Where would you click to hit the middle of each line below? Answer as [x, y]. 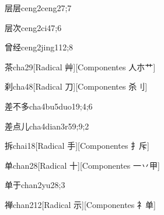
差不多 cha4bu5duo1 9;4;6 [49, 106]
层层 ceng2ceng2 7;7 [38, 8]
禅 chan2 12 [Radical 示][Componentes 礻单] [80, 204]
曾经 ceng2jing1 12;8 [39, 47]
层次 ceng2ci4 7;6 [33, 27]
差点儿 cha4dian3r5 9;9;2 [47, 126]
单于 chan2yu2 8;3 [35, 185]
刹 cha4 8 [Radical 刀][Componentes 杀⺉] [76, 86]
